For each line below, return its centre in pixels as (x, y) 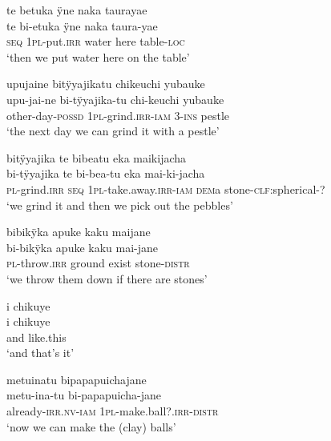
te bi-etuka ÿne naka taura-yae (82, 25)
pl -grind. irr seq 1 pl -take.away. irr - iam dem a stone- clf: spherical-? (166, 188)
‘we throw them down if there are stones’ (107, 278)
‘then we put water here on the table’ (98, 56)
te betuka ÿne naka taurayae (77, 10)
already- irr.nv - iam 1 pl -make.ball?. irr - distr (113, 411)
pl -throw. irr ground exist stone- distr (98, 263)
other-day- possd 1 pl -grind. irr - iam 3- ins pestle (118, 115)
